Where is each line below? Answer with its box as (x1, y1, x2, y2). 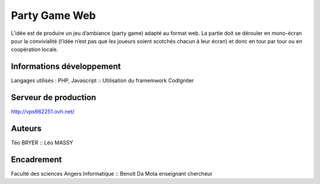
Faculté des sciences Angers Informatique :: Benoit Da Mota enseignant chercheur (11, 170, 213, 177)
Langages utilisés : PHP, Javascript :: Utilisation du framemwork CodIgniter (11, 77, 194, 84)
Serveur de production (11, 92, 97, 103)
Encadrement (11, 154, 62, 164)
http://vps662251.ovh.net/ (11, 108, 75, 115)
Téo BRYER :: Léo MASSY (11, 139, 73, 146)
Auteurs (11, 123, 42, 133)
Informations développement (11, 62, 121, 72)
